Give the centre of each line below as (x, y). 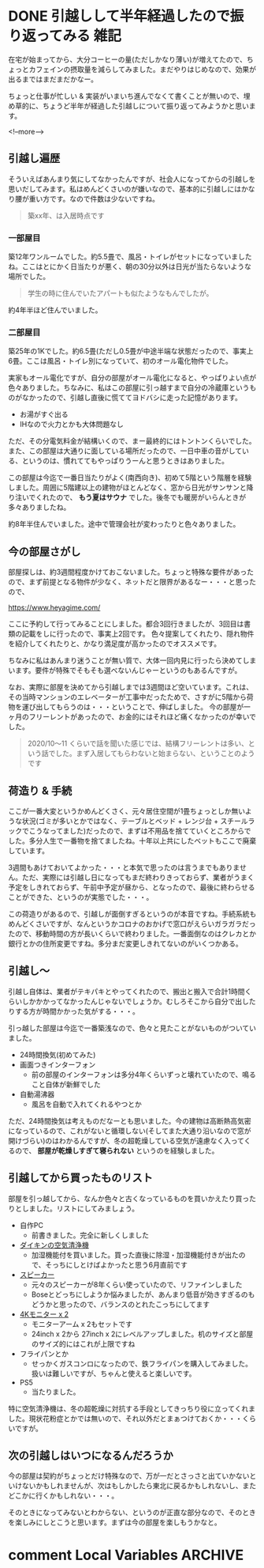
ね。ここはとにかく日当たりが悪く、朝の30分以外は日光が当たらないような (130, 266)
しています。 (29, 850)
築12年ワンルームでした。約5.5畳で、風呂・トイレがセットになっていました (130, 257)
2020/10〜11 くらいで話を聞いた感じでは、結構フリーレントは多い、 (138, 743)
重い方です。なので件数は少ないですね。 (94, 198)
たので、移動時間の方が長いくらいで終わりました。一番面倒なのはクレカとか (132, 933)
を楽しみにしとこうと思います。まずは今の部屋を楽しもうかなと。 (115, 1522)
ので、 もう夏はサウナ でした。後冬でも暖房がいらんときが (151, 497)
